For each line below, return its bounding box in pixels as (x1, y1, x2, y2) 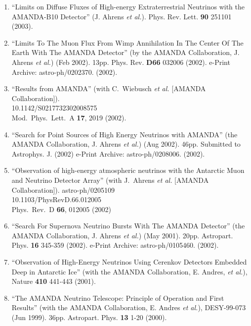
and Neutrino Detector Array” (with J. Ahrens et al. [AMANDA (11, 174, 209, 185)
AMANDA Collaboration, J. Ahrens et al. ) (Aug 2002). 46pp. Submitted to (11, 139, 241, 149)
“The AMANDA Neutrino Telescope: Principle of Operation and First (11, 292, 224, 303)
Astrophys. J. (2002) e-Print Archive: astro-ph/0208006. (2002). (11, 148, 205, 159)
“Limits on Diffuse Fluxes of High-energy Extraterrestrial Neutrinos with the (11, 1, 245, 11)
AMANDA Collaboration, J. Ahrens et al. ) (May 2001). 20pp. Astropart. (11, 230, 233, 240)
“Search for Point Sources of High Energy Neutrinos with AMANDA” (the (11, 129, 238, 139)
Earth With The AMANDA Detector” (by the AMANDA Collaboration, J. (11, 47, 240, 57)
